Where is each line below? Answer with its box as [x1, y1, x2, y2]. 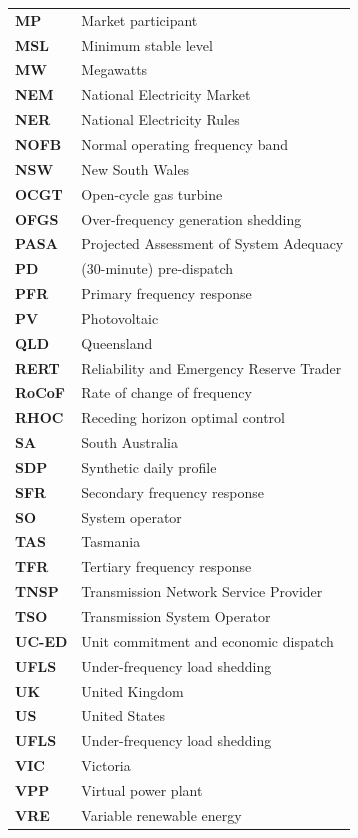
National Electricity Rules [81, 109, 240, 130]
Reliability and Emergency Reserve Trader [81, 357, 342, 378]
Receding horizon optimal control [81, 407, 285, 428]
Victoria [81, 755, 131, 776]
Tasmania [81, 531, 141, 552]
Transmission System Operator [81, 606, 271, 626]
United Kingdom [81, 680, 184, 701]
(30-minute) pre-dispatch [81, 258, 234, 279]
